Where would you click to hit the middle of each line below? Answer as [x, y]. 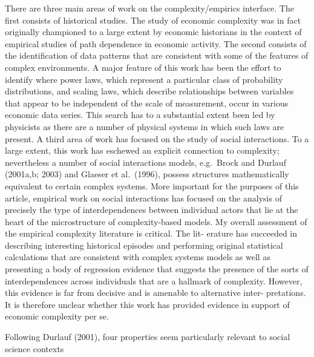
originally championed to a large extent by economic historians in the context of [153, 32]
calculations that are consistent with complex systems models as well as [138, 257]
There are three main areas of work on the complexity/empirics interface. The [149, 8]
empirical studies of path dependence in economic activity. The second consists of [156, 43]
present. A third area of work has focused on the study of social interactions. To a [157, 138]
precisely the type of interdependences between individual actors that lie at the [152, 210]
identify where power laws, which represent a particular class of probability [144, 79]
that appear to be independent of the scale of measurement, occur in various [147, 103]
